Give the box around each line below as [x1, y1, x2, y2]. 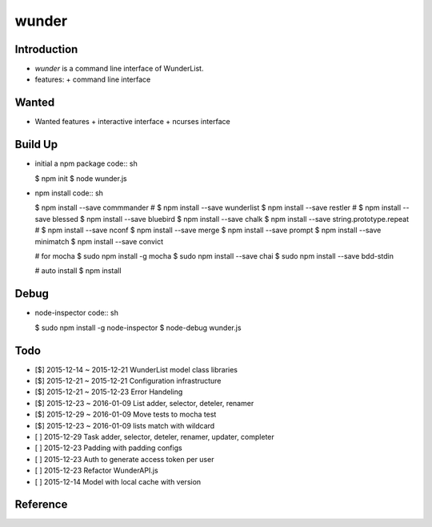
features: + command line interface [34, 74, 151, 84]
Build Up [14, 138, 58, 151]
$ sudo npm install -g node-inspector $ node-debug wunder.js [34, 323, 242, 332]
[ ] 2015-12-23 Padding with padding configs [34, 443, 183, 453]
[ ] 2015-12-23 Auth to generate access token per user [34, 454, 214, 464]
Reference [14, 497, 68, 512]
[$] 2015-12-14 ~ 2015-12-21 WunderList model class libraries [34, 364, 238, 374]
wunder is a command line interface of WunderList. [34, 64, 204, 74]
